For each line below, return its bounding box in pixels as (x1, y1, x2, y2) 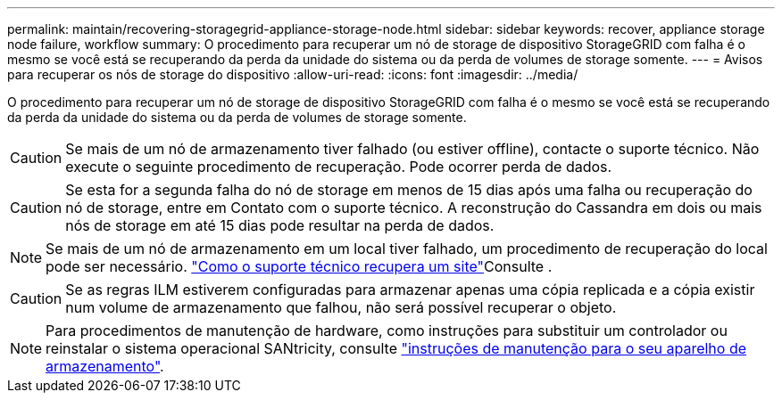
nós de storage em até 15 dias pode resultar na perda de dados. (65, 216, 495, 234)
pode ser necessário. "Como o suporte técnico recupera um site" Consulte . (46, 257, 553, 275)
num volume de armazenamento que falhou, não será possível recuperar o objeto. (65, 298, 617, 316)
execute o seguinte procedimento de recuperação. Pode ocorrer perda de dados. (65, 158, 612, 176)
